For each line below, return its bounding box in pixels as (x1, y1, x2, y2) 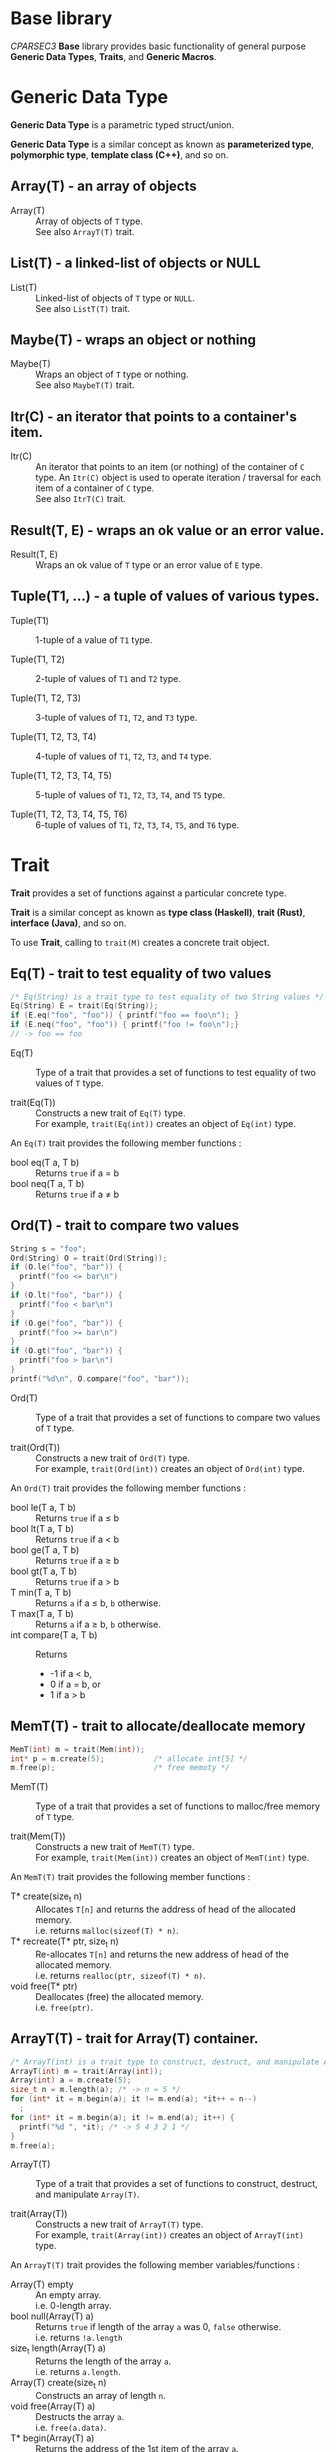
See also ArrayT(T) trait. (35, 225, 135, 237)
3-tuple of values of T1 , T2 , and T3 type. (35, 711, 198, 723)
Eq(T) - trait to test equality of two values (10, 965, 272, 982)
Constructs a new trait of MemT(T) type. (35, 1841, 195, 1853)
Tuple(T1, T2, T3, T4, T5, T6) (10, 808, 128, 820)
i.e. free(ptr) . (35, 2001, 94, 2013)
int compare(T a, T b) (10, 1628, 98, 1641)
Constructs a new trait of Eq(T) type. (35, 1107, 186, 1119)
